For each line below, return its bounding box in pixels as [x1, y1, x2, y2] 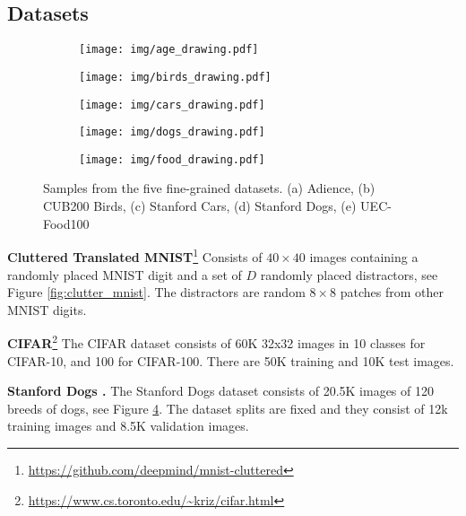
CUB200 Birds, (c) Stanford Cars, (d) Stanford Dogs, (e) [43, 197, 357, 215]
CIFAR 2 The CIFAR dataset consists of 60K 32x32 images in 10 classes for [7, 331, 426, 352]
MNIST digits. [7, 300, 87, 319]
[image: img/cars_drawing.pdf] [79, 98, 265, 111]
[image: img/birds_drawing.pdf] [79, 70, 272, 83]
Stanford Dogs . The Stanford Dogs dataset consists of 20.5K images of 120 [7, 381, 434, 400]
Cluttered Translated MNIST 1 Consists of [7, 245, 263, 266]
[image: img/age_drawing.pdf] [79, 43, 259, 57]
